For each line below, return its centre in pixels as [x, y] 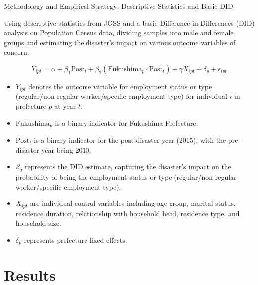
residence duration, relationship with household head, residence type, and [128, 213]
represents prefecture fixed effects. [76, 239]
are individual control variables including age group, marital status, [133, 203]
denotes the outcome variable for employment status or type [120, 86]
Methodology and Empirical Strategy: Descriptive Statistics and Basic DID [119, 6]
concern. [17, 52]
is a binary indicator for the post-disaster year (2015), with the [130, 140]
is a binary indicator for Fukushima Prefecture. [127, 123]
